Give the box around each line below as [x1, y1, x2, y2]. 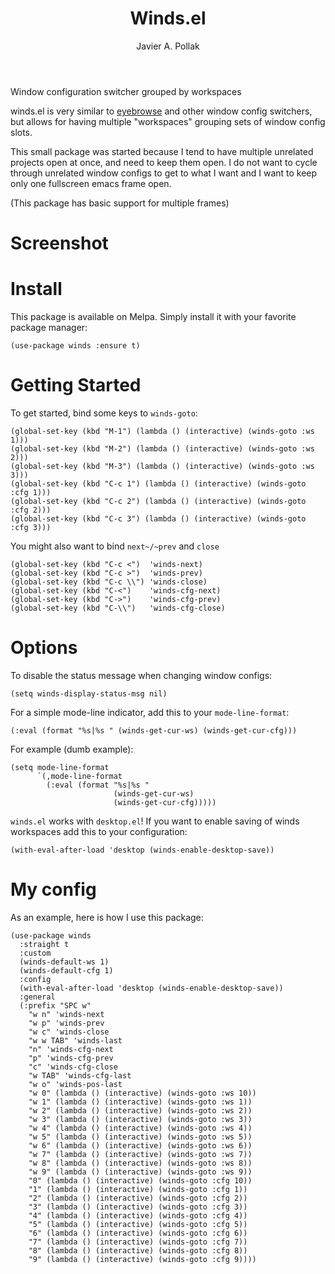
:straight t [19, 939, 70, 949]
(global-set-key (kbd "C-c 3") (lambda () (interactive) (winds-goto [10, 514, 307, 524]
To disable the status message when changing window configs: [10, 669, 273, 681]
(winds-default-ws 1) [19, 957, 110, 967]
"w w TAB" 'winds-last [28, 1035, 123, 1046]
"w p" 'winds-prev [28, 1018, 105, 1028]
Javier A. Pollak [136, 40, 200, 52]
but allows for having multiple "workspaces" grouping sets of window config [10, 115, 326, 127]
